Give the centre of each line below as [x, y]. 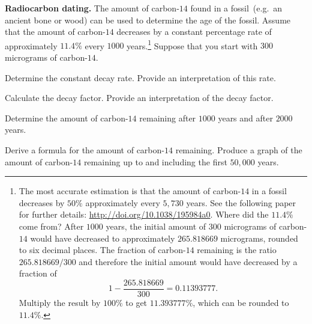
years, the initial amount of [156, 226]
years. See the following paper [241, 202]
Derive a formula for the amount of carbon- [85, 150]
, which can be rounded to [241, 302]
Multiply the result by [60, 302]
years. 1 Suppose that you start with [192, 44]
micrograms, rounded [259, 238]
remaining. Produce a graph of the [239, 150]
